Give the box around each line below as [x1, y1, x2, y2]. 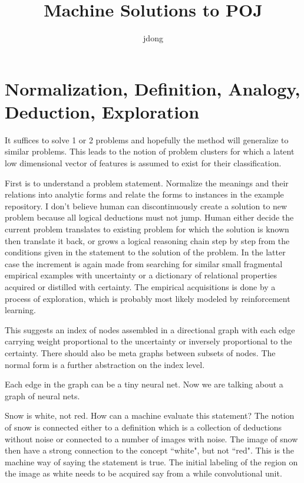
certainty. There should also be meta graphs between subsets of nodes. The [5, 346, 276, 359]
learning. [5, 304, 36, 316]
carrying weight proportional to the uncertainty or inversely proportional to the [5, 335, 292, 347]
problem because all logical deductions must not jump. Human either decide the [5, 211, 294, 224]
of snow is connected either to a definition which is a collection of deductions [5, 420, 282, 433]
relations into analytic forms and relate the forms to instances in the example [5, 188, 284, 201]
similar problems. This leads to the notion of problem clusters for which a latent [5, 145, 295, 157]
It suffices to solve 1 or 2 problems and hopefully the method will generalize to [5, 133, 289, 146]
